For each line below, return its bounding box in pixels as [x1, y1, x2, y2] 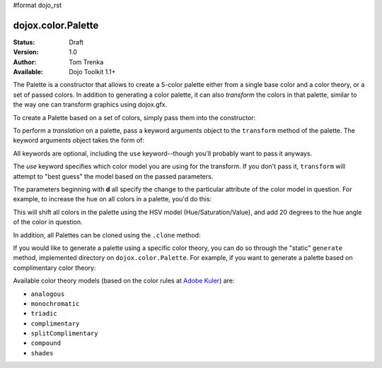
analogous [30, 290, 65, 298]
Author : [13, 57, 37, 66]
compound [30, 339, 62, 348]
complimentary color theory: [13, 263, 96, 272]
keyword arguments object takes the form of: [13, 136, 145, 145]
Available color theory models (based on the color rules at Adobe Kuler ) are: [13, 276, 235, 285]
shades [30, 349, 54, 357]
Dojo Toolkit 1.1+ [69, 68, 116, 76]
